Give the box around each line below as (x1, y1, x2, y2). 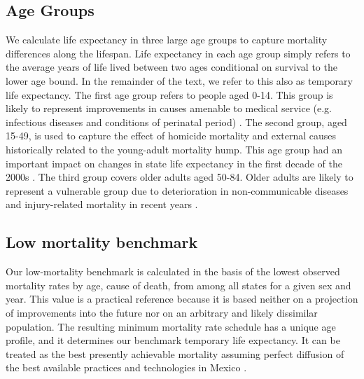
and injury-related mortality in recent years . (6, 197, 198, 212)
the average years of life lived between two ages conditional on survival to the (6, 60, 337, 74)
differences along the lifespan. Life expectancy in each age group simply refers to (6, 46, 351, 60)
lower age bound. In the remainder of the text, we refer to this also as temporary (6, 73, 353, 88)
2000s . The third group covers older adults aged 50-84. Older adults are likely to (6, 170, 353, 184)
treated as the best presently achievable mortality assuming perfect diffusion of (6, 346, 344, 361)
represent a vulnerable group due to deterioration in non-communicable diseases (6, 183, 349, 198)
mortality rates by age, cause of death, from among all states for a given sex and (6, 277, 351, 292)
